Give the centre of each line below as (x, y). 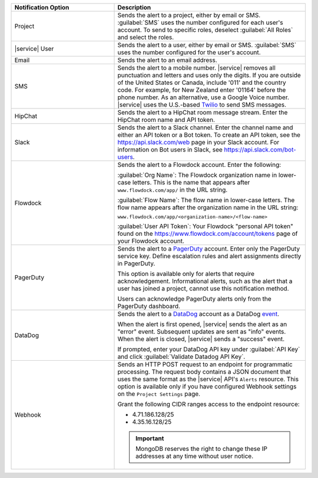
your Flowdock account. (151, 241)
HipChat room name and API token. (166, 120)
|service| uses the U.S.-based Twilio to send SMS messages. (202, 105)
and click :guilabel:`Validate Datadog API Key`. (181, 357)
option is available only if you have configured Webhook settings (207, 386)
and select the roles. (146, 37)
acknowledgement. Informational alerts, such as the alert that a (205, 281)
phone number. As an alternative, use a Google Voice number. (203, 97)
